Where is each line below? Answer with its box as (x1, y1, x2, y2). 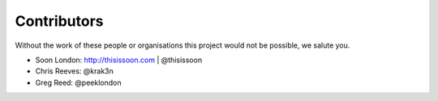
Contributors (15, 12, 105, 30)
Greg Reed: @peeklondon (35, 78, 122, 87)
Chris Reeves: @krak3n (35, 66, 114, 76)
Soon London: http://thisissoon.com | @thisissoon (35, 55, 203, 65)
